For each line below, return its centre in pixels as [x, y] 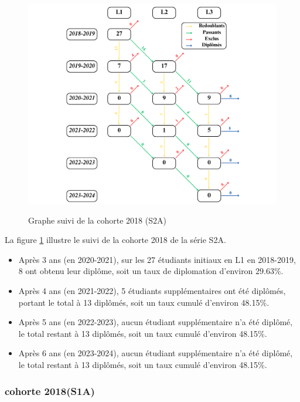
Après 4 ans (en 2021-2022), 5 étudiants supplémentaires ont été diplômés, [152, 291]
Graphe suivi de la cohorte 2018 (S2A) [97, 220]
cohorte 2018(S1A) [50, 391]
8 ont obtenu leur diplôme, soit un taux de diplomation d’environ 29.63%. [151, 271]
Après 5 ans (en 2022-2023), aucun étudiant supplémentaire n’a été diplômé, [156, 322]
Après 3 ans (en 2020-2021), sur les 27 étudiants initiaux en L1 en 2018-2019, [157, 259]
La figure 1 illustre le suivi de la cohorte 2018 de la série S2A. [115, 240]
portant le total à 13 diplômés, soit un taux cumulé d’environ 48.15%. [144, 302]
